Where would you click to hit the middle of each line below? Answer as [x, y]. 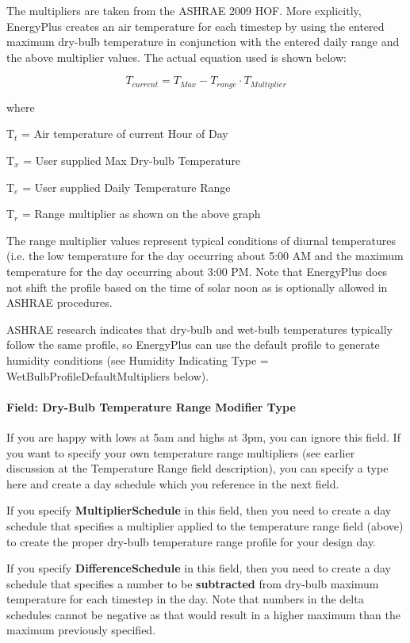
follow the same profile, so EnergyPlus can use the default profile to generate [193, 344]
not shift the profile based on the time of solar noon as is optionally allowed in [197, 287]
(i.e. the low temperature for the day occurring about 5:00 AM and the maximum [205, 256]
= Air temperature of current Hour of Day [125, 134]
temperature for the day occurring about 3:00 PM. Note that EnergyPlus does [197, 271]
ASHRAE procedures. [59, 302]
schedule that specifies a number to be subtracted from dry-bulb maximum [193, 583]
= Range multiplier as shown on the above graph [141, 214]
